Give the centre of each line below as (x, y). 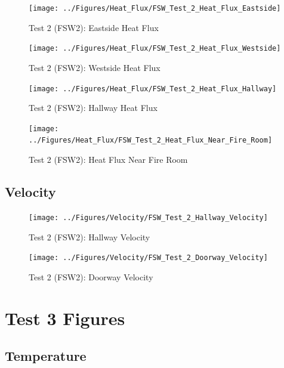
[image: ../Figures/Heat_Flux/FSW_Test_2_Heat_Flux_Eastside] (155, 8)
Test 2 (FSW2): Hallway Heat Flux (93, 108)
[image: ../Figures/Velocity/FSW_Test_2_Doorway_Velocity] (148, 258)
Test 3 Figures (65, 318)
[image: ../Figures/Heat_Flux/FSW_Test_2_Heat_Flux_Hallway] (153, 89)
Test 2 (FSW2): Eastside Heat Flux (94, 27)
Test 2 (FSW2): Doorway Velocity (91, 276)
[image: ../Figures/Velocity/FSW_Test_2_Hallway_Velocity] (148, 217)
